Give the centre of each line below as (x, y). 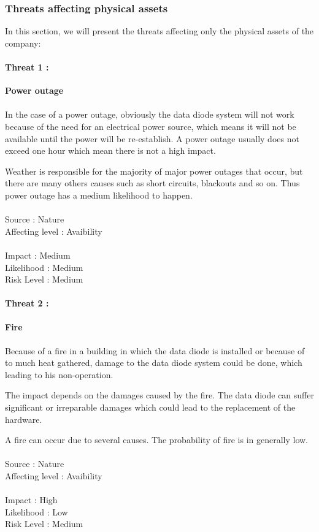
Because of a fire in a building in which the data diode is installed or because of (155, 350)
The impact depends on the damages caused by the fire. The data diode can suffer (159, 395)
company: (23, 43)
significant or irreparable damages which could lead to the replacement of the (150, 407)
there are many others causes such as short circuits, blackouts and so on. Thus (152, 183)
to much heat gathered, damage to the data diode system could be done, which (154, 363)
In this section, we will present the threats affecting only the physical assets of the (159, 31)
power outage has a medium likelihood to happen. (99, 195)
